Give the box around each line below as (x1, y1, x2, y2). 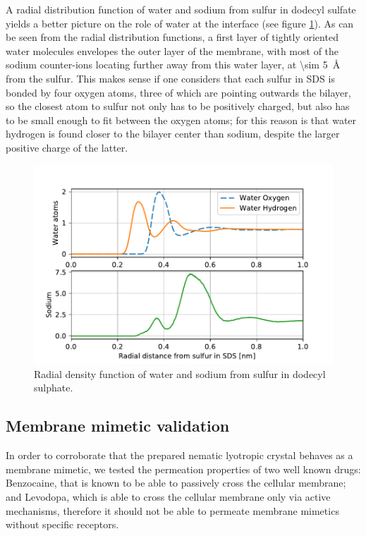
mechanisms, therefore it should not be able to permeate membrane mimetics (6, 503, 339, 518)
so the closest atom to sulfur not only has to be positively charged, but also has (6, 99, 350, 114)
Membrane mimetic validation (6, 415, 230, 437)
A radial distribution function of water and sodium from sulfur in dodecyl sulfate (6, 2, 356, 16)
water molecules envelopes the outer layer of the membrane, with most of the (6, 43, 339, 58)
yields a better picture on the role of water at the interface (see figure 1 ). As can (6, 16, 354, 30)
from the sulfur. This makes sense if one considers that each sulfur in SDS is (6, 71, 335, 85)
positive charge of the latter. (6, 140, 128, 154)
